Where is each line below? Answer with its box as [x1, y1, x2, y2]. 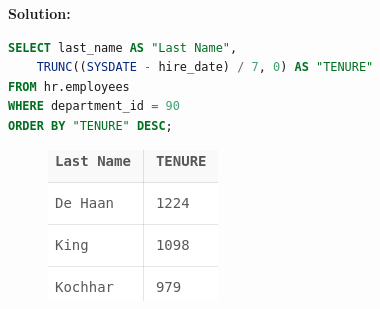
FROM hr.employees [8, 79, 130, 94]
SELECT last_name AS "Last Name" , [8, 40, 238, 55]
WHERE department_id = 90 [8, 99, 180, 114]
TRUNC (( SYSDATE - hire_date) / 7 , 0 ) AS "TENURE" [36, 60, 374, 75]
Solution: [8, 3, 71, 23]
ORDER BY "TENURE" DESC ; [8, 118, 173, 133]
